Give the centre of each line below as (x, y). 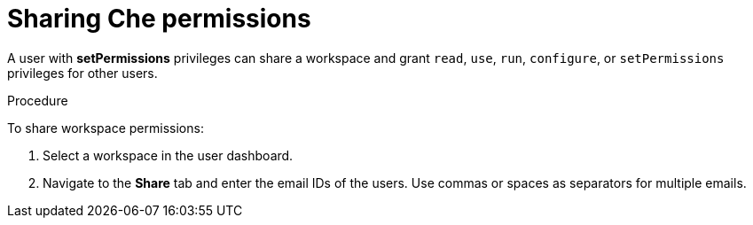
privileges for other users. (82, 73)
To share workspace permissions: (106, 128)
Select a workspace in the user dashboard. (168, 155)
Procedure (38, 100)
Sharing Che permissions (159, 19)
